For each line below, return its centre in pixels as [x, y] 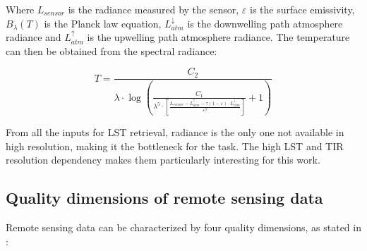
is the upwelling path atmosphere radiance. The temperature [218, 37]
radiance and [34, 37]
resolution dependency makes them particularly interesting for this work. [163, 160]
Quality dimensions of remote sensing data [164, 198]
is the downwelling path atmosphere [265, 23]
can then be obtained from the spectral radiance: [112, 50]
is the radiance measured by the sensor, [154, 9]
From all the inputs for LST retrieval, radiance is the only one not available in [175, 131]
